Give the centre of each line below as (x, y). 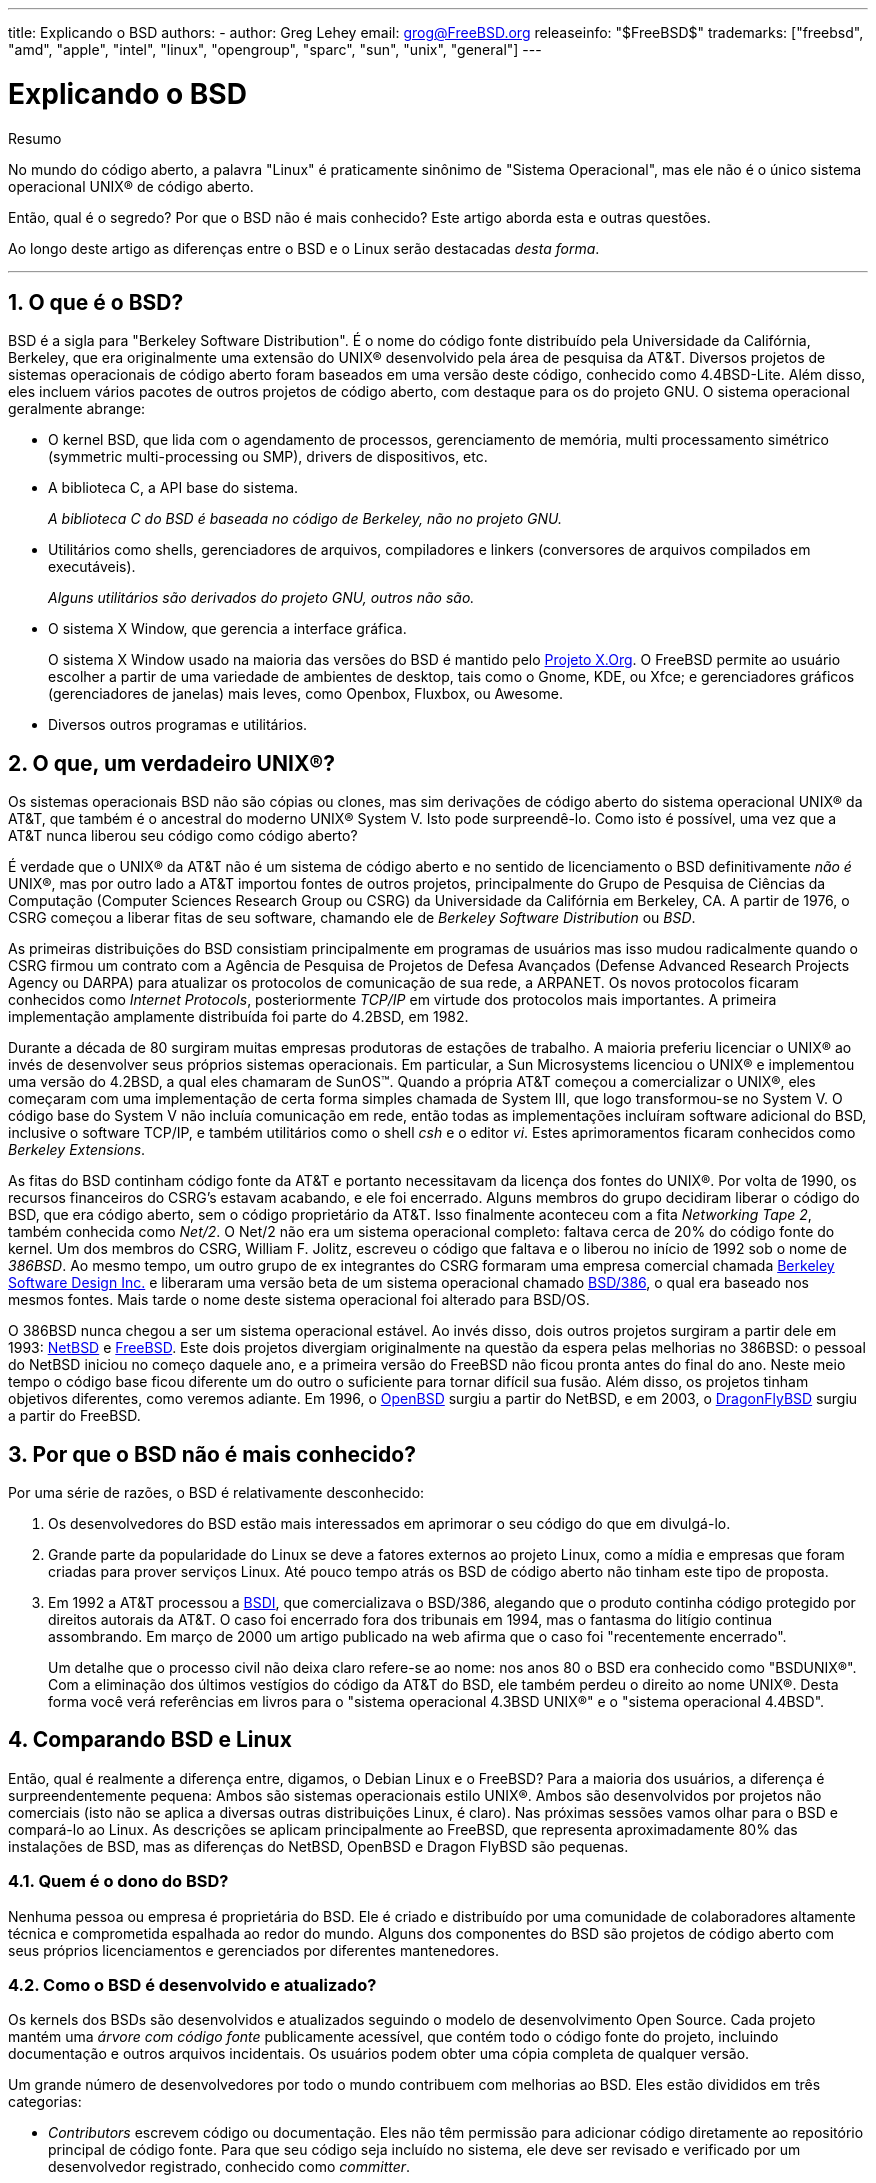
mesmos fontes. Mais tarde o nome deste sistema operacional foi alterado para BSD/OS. (299, 1300)
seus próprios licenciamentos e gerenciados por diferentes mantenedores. (253, 1950)
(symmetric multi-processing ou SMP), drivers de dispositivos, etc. (268, 457)
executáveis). (92, 567)
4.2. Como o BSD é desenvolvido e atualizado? (192, 1985)
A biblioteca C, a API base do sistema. (173, 488)
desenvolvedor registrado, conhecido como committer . (229, 2167)
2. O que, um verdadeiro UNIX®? (171, 763)
